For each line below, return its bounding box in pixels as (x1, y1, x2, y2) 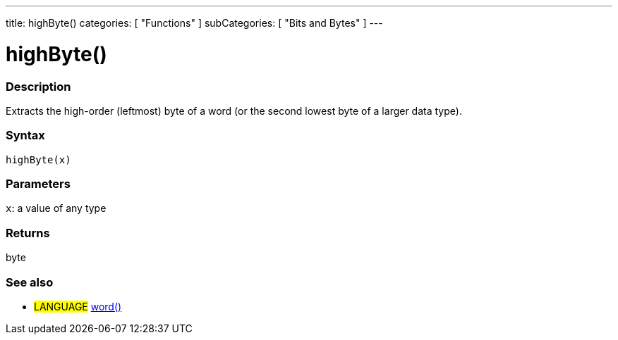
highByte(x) (6, 153, 71, 165)
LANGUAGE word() (34, 300, 122, 313)
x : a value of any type (6, 202, 107, 215)
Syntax (6, 128, 45, 143)
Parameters (6, 177, 71, 191)
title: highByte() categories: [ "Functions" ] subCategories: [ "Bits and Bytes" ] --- (6, 17, 383, 29)
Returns (6, 225, 50, 240)
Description (6, 79, 71, 94)
